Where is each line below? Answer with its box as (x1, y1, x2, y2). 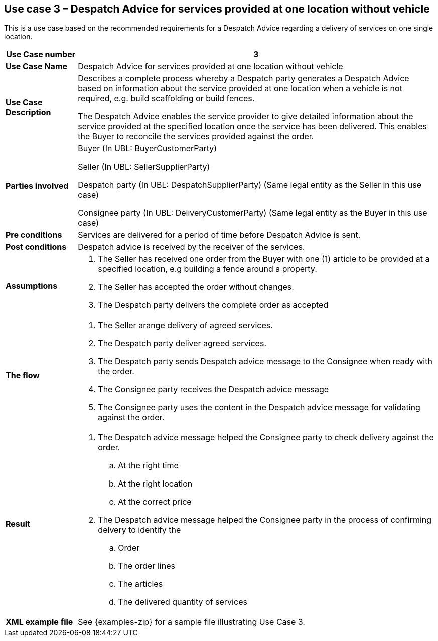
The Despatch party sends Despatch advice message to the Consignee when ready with (98, 356, 432, 367)
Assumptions (6, 281, 58, 291)
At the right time (118, 460, 179, 471)
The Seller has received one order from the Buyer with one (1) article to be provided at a (98, 254, 430, 264)
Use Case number (6, 49, 76, 60)
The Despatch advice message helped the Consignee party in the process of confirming (98, 515, 432, 525)
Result (6, 519, 31, 529)
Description (6, 107, 51, 118)
